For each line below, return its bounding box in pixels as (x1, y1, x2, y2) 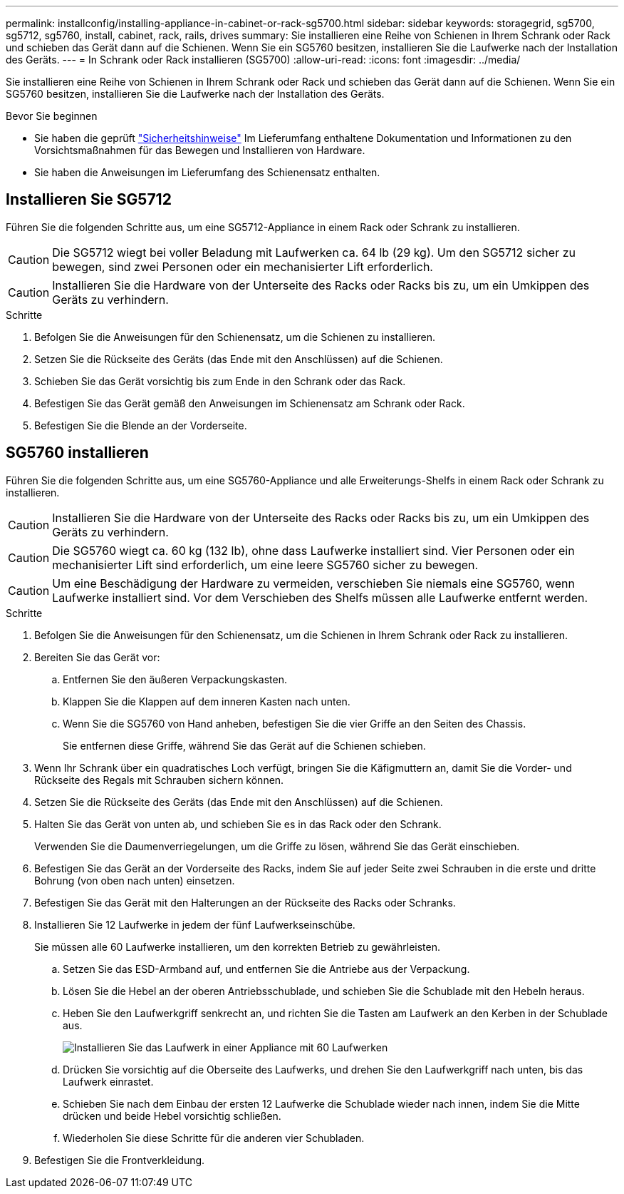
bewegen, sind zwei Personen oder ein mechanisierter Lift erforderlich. (52, 259, 433, 274)
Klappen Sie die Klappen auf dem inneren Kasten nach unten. (63, 695, 350, 708)
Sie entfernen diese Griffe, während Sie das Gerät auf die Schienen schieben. (63, 739, 426, 752)
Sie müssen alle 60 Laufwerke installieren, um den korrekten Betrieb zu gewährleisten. (34, 940, 440, 953)
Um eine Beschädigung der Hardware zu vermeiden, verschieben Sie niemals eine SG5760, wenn (52, 576, 576, 591)
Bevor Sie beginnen (6, 110, 98, 122)
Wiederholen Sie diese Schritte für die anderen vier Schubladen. (63, 1131, 365, 1144)
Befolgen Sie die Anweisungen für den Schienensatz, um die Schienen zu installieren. (34, 330, 435, 343)
